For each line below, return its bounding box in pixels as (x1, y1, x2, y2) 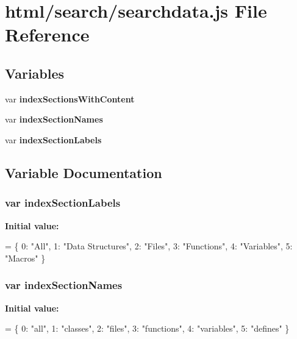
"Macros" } (5, 251, 46, 264)
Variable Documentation (5, 163, 162, 182)
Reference (5, 22, 90, 47)
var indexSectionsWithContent (5, 92, 135, 105)
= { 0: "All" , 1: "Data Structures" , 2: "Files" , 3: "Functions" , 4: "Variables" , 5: (5, 240, 293, 252)
